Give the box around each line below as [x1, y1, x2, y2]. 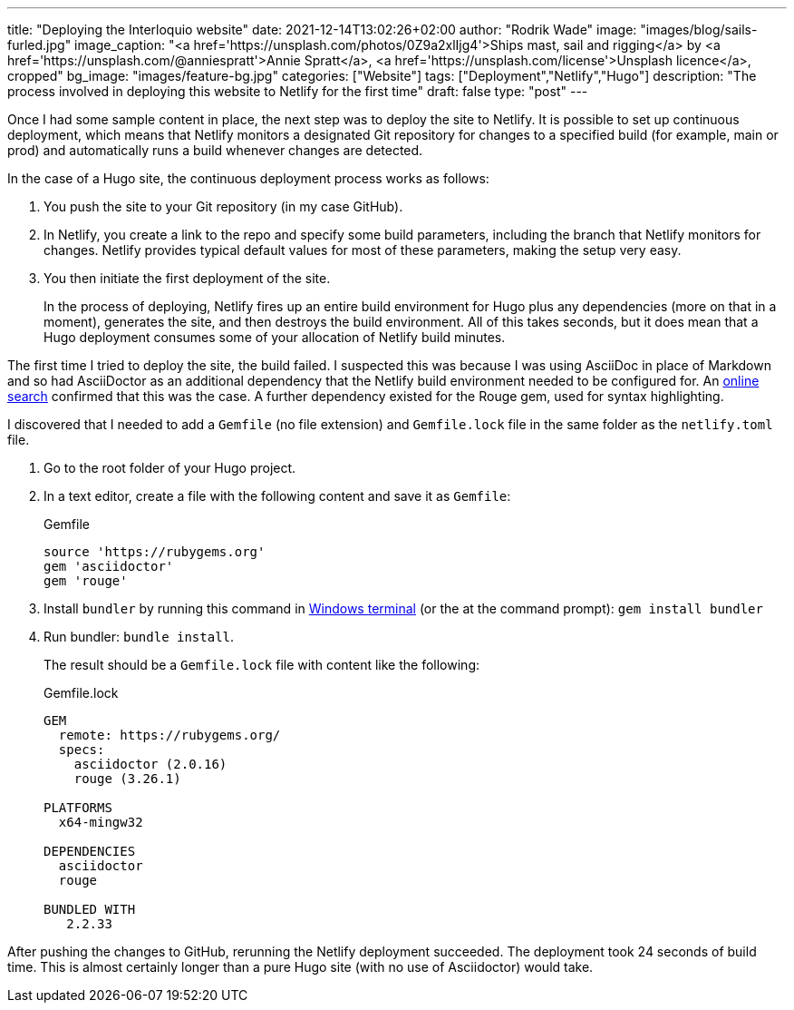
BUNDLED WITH [44, 902, 136, 917]
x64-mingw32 [58, 815, 143, 829]
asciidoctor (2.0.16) [73, 757, 228, 771]
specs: [58, 742, 105, 757]
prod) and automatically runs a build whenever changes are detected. [7, 142, 423, 158]
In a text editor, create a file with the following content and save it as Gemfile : [44, 488, 511, 504]
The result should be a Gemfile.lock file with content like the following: [44, 657, 480, 672]
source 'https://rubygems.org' [44, 544, 266, 559]
